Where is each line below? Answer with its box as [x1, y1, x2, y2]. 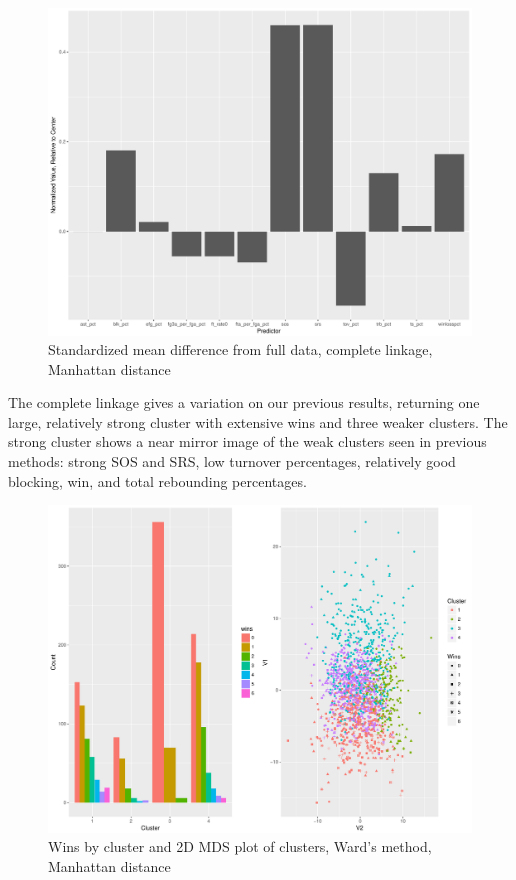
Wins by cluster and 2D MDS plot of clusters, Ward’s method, [48, 836, 432, 857]
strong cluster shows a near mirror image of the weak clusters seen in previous [8, 431, 487, 452]
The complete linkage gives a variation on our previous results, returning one [8, 392, 480, 413]
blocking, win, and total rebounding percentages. [8, 470, 307, 491]
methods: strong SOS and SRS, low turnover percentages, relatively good [8, 451, 456, 472]
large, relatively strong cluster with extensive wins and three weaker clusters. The [8, 411, 508, 432]
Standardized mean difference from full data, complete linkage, [48, 339, 433, 360]
